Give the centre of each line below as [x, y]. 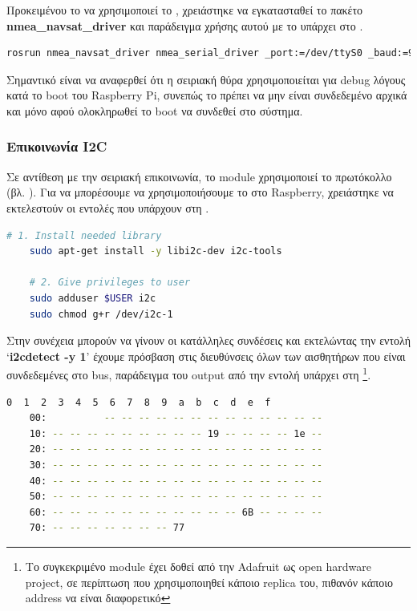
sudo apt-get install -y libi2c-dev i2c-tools [156, 251]
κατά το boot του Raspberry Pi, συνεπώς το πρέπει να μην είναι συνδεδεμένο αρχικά [207, 95]
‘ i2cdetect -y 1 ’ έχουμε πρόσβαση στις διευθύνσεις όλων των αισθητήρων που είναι [206, 356]
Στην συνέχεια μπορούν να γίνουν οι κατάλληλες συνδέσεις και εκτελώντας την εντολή [208, 340]
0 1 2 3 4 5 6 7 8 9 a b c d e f [139, 402]
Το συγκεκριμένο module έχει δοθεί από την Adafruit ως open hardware [198, 566]
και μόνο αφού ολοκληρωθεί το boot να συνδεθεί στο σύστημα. [155, 110]
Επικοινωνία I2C [57, 146]
